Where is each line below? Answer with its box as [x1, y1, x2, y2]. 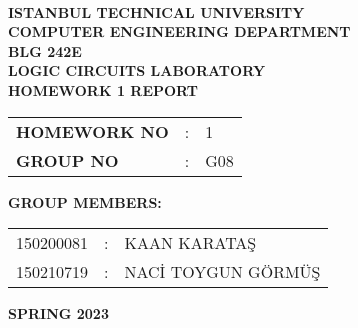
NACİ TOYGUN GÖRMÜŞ [124, 260, 321, 284]
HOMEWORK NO [16, 119, 169, 143]
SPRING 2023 [8, 303, 109, 324]
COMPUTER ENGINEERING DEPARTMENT [8, 21, 351, 42]
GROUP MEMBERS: [8, 191, 162, 212]
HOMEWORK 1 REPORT [8, 79, 199, 100]
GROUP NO [16, 148, 119, 172]
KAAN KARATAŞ [124, 231, 257, 255]
